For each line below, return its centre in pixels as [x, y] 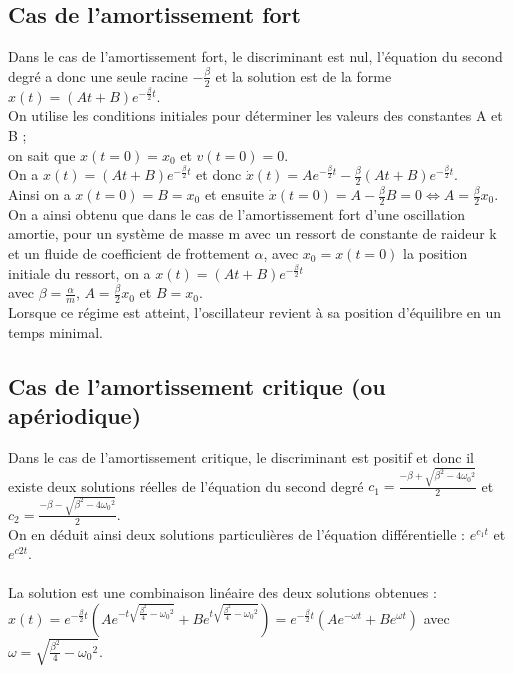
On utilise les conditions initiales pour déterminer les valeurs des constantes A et [255, 115]
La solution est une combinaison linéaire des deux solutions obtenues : [222, 592]
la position [435, 253]
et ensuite [234, 194]
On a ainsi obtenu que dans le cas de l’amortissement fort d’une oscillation [237, 213]
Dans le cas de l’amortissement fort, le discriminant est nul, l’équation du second [255, 56]
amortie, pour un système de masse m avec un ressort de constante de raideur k [252, 233]
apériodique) [75, 415]
